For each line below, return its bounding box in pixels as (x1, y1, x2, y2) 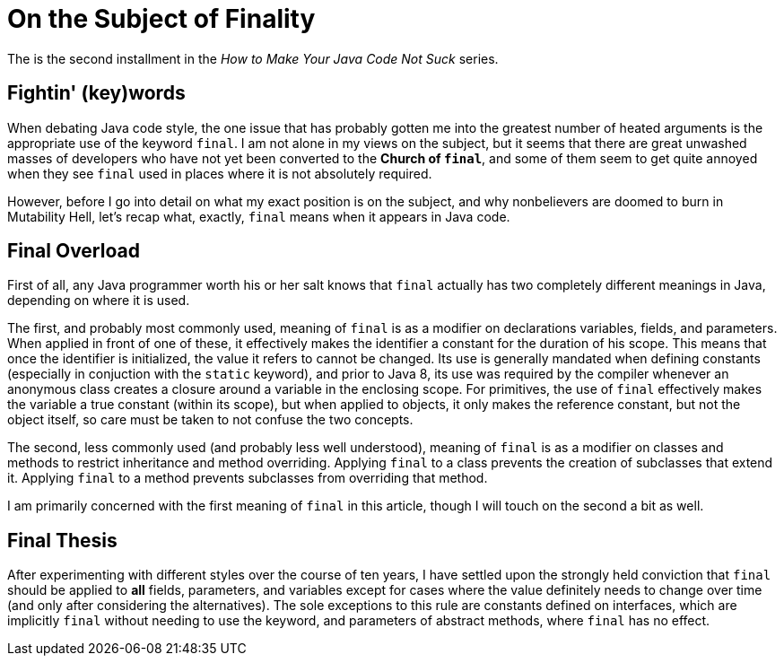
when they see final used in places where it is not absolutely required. (7, 165, 432, 181)
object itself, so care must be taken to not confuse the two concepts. (7, 412, 414, 428)
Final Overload (7, 240, 140, 263)
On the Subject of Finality (7, 4, 316, 34)
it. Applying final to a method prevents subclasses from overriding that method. (7, 470, 488, 486)
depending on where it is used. (7, 292, 190, 309)
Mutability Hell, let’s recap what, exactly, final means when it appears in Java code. (7, 208, 510, 224)
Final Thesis (7, 528, 118, 552)
